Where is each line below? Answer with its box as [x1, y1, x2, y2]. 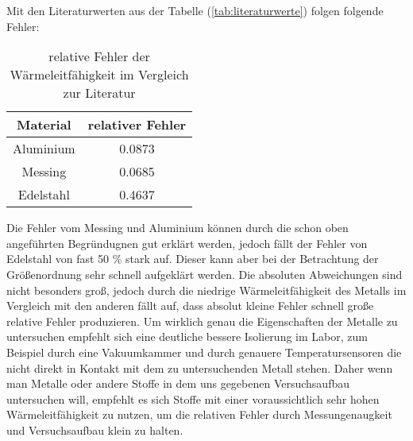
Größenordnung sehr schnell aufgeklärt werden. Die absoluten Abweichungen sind [6, 265, 403, 282]
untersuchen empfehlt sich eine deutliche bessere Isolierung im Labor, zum [6, 328, 368, 345]
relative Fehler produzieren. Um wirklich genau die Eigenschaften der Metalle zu [6, 312, 398, 329]
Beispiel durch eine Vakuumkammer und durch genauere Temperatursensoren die [6, 343, 402, 360]
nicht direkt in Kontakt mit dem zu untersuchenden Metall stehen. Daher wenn [6, 359, 393, 376]
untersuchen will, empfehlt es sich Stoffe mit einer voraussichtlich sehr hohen [6, 390, 380, 407]
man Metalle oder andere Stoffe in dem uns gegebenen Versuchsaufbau [6, 375, 350, 392]
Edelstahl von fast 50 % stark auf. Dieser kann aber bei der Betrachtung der [6, 250, 379, 267]
